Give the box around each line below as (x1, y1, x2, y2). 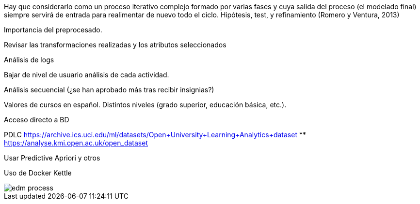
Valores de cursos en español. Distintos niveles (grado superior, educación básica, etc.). (4, 101, 287, 109)
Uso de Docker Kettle (4, 169, 72, 177)
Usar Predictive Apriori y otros (4, 154, 100, 162)
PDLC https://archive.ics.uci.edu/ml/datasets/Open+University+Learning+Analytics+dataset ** (4, 131, 306, 139)
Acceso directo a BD (4, 116, 69, 124)
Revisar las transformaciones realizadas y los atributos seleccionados (4, 41, 226, 49)
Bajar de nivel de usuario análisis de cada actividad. (4, 71, 169, 79)
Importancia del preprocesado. (4, 26, 102, 34)
